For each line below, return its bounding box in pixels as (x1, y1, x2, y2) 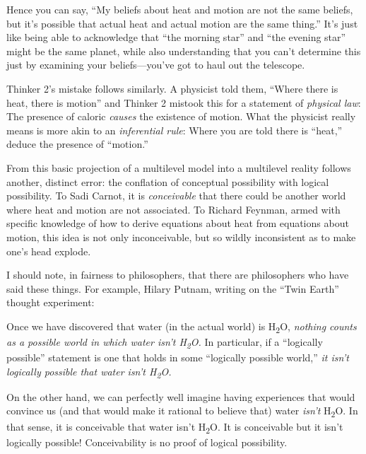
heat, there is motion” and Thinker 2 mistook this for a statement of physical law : (6, 95, 361, 110)
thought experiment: (6, 295, 95, 310)
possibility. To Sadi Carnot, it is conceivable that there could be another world (6, 188, 346, 203)
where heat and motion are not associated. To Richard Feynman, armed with (6, 202, 341, 216)
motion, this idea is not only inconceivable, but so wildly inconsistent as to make (6, 229, 356, 244)
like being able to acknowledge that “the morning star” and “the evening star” (6, 30, 346, 45)
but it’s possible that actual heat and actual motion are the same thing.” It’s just (6, 16, 358, 30)
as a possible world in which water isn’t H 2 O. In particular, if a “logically (6, 334, 323, 351)
